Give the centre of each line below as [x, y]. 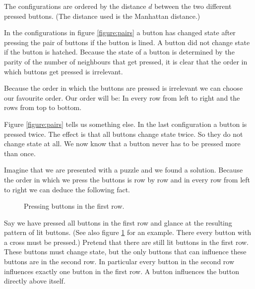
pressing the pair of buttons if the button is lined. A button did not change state [127, 42]
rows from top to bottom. [43, 107]
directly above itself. [35, 281]
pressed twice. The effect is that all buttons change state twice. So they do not [124, 134]
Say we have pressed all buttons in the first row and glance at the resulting [118, 222]
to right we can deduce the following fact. [67, 189]
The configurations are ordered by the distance [75, 6]
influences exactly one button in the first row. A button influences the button [122, 271]
